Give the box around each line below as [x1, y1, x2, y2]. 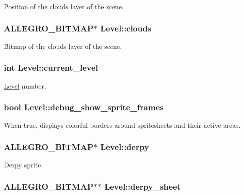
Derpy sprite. [4, 160, 43, 170]
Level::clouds [100, 22, 151, 34]
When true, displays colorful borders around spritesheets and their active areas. [4, 120, 241, 130]
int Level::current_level [4, 61, 98, 74]
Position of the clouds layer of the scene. [4, 1, 124, 11]
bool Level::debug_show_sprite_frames [4, 101, 163, 113]
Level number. [4, 80, 46, 90]
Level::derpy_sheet [104, 180, 181, 192]
